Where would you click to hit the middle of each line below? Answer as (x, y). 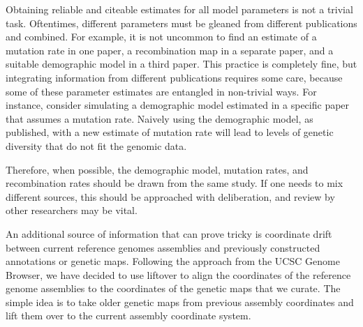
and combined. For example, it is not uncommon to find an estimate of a (161, 37)
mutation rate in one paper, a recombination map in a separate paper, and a (170, 50)
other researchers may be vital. (72, 210)
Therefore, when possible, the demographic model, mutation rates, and (157, 169)
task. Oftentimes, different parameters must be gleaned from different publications (181, 23)
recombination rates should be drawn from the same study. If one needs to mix (175, 183)
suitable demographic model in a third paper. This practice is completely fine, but (181, 64)
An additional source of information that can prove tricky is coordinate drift (169, 233)
